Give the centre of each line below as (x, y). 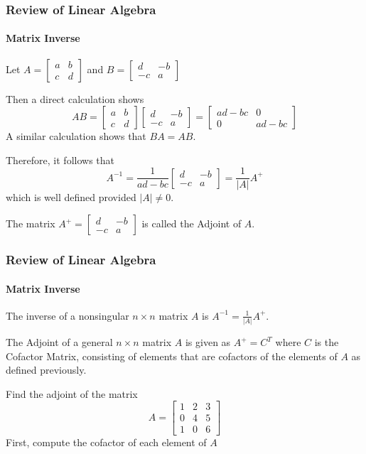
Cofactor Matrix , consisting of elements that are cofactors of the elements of (172, 356)
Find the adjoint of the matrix (72, 393)
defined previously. (46, 370)
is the (327, 342)
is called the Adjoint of (192, 223)
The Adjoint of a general (59, 342)
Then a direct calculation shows (75, 98)
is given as (208, 342)
